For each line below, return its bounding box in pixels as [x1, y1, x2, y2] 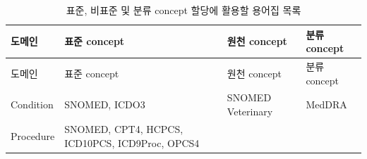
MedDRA [306, 97, 347, 112]
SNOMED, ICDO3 [64, 97, 145, 112]
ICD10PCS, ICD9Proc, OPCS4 [64, 135, 200, 150]
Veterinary [227, 104, 273, 119]
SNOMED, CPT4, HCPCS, [64, 121, 183, 136]
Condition [11, 97, 54, 112]
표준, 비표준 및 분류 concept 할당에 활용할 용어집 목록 [66, 3, 301, 17]
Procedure [11, 128, 55, 143]
